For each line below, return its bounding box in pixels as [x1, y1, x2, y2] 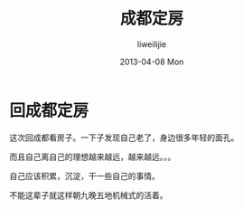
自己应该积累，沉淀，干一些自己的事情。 [9, 170, 160, 181]
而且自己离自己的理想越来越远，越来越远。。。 [9, 151, 176, 162]
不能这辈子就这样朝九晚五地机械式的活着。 [9, 189, 168, 200]
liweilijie [136, 38, 167, 50]
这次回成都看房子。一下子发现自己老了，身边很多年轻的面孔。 [9, 132, 239, 143]
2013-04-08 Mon [119, 56, 184, 67]
